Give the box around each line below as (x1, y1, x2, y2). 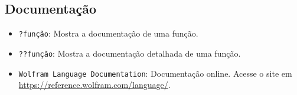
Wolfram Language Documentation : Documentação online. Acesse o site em (18, 67, 292, 79)
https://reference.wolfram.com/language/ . (18, 78, 171, 91)
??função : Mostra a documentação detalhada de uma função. (18, 47, 241, 59)
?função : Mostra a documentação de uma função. (18, 27, 198, 40)
